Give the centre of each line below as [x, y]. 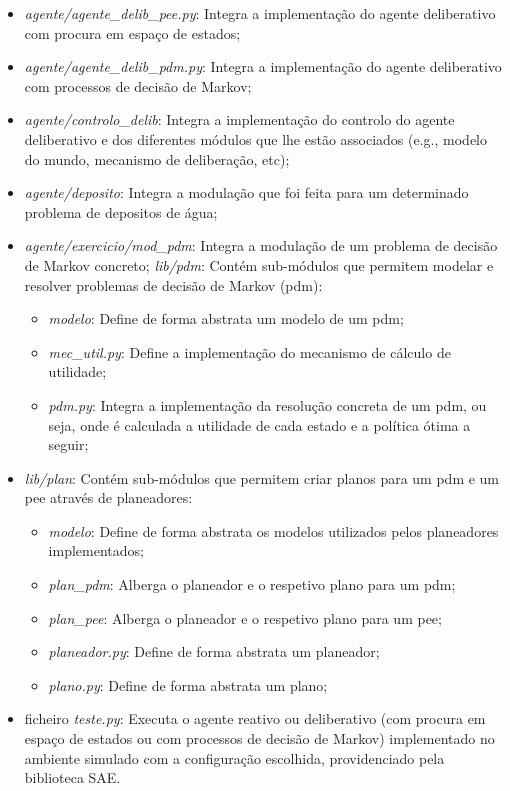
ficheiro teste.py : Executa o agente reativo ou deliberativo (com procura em [255, 718]
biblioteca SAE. [72, 777]
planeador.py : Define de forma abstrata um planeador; [214, 651]
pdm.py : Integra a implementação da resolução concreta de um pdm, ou [267, 404]
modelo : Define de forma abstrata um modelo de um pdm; [226, 318]
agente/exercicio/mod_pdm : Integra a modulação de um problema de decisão [261, 245]
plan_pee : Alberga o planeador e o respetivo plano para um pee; [245, 617]
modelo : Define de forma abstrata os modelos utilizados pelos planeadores [273, 530]
